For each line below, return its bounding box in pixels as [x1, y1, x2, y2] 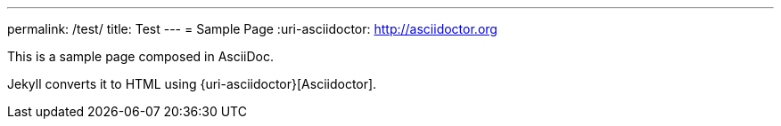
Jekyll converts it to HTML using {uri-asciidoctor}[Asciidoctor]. [7, 76, 377, 91]
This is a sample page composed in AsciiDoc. [7, 49, 275, 64]
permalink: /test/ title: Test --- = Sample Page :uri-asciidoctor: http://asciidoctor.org [7, 21, 497, 36]
